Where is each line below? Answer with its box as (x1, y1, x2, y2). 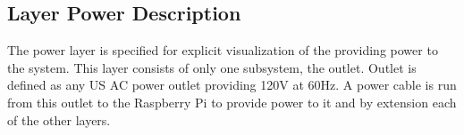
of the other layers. (7, 110, 111, 129)
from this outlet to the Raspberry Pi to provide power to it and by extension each (7, 92, 457, 111)
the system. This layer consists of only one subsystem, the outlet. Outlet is (7, 58, 417, 76)
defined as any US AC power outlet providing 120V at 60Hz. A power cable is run (7, 75, 457, 94)
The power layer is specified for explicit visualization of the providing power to (7, 41, 438, 60)
